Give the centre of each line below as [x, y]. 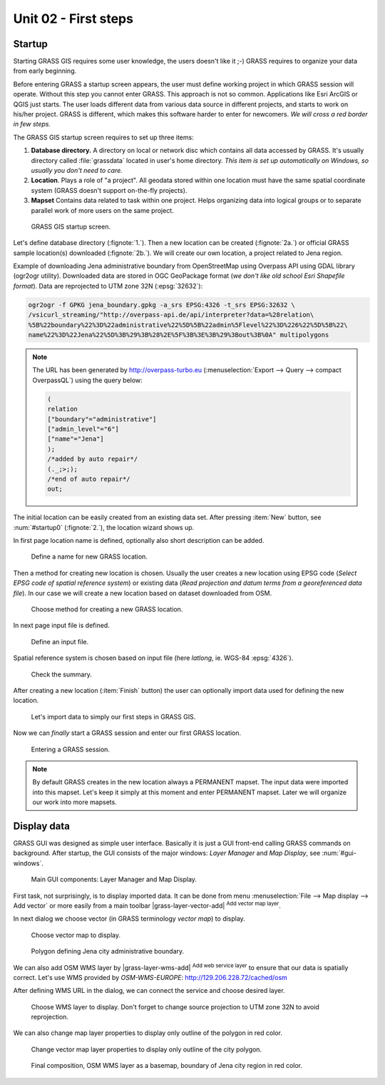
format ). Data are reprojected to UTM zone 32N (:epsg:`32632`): [108, 286]
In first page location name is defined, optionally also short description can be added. [139, 541]
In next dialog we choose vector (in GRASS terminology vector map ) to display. [129, 919]
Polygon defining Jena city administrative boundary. [108, 951]
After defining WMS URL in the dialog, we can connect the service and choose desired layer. [149, 991]
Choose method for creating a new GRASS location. [107, 609]
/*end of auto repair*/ [89, 479]
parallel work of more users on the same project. [102, 210]
